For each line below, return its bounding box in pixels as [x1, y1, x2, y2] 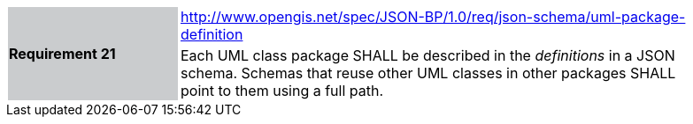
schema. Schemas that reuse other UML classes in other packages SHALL [181, 64, 676, 82]
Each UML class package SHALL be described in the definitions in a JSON [181, 47, 675, 64]
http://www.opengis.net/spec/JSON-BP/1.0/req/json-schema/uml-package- [181, 8, 686, 26]
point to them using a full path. [181, 82, 384, 99]
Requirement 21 [9, 45, 116, 62]
